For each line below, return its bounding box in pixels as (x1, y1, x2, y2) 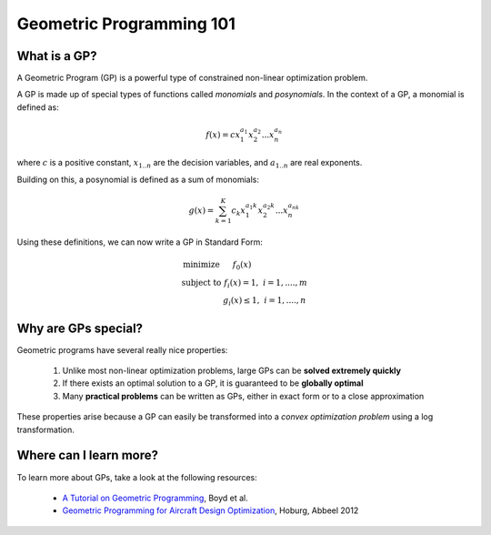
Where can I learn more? (16, 448, 159, 463)
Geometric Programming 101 (16, 14, 236, 34)
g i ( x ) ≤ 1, (223, 296, 260, 308)
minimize (183, 259, 220, 269)
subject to (181, 278, 222, 288)
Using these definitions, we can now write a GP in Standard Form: (16, 237, 263, 247)
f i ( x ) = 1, (224, 278, 259, 290)
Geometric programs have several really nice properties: (16, 344, 228, 355)
